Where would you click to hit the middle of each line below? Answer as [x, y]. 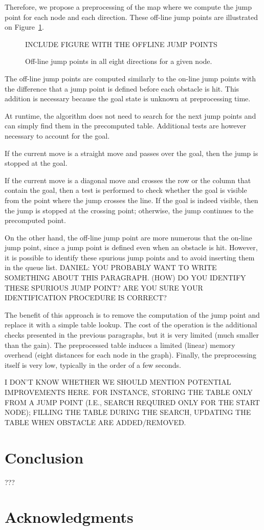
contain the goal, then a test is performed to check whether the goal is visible [126, 190]
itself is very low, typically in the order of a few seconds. [93, 365]
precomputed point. [35, 220]
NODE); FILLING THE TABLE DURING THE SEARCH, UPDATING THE [128, 412]
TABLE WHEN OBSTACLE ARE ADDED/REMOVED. [95, 422]
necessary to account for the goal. [57, 135]
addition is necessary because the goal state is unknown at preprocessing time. [128, 98]
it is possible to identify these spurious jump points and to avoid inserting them [130, 257]
